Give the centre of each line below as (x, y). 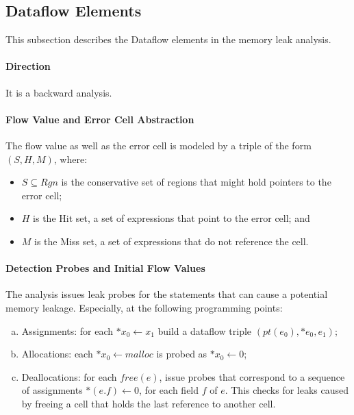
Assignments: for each (67, 330)
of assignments (52, 390)
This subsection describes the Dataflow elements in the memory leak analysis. (168, 39)
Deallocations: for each (69, 376)
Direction (28, 66)
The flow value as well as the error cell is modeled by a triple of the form (159, 145)
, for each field (169, 390)
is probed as (182, 354)
